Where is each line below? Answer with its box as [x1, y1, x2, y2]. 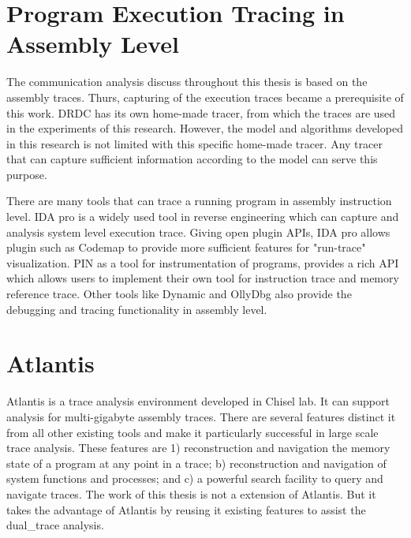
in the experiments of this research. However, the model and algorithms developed [6, 120, 403, 136]
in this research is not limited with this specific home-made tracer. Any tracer [6, 135, 383, 151]
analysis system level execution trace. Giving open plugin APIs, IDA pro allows [6, 223, 390, 240]
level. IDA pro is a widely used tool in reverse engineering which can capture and [6, 208, 399, 225]
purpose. [6, 166, 47, 182]
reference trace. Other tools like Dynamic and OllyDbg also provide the [6, 286, 352, 302]
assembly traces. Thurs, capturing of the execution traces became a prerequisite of [6, 88, 404, 105]
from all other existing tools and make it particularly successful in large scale [6, 424, 379, 440]
